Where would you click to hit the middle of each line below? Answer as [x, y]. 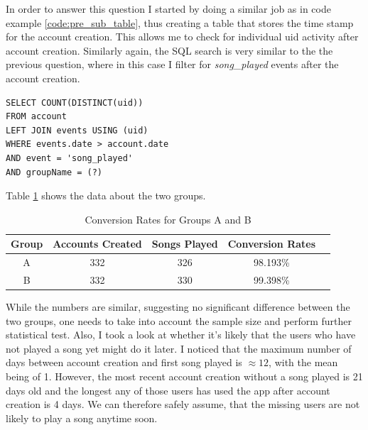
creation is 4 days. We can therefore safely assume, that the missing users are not [183, 404]
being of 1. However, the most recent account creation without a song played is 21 [184, 376]
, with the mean [303, 362]
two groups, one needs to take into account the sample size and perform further [179, 320]
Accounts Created [97, 244]
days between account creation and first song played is [124, 362]
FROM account [36, 117]
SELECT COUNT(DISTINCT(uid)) [75, 103]
